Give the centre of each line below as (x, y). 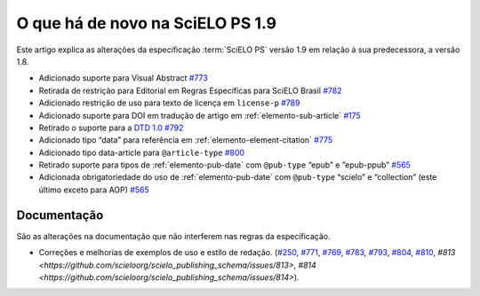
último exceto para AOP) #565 (94, 190)
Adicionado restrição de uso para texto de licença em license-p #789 (169, 103)
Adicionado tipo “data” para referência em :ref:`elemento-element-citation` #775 (186, 140)
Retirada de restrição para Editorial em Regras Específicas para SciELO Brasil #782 (190, 90)
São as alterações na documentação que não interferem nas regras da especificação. (173, 236)
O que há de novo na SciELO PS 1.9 (147, 23)
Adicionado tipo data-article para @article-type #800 (141, 152)
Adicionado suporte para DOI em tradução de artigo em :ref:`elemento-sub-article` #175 (200, 115)
